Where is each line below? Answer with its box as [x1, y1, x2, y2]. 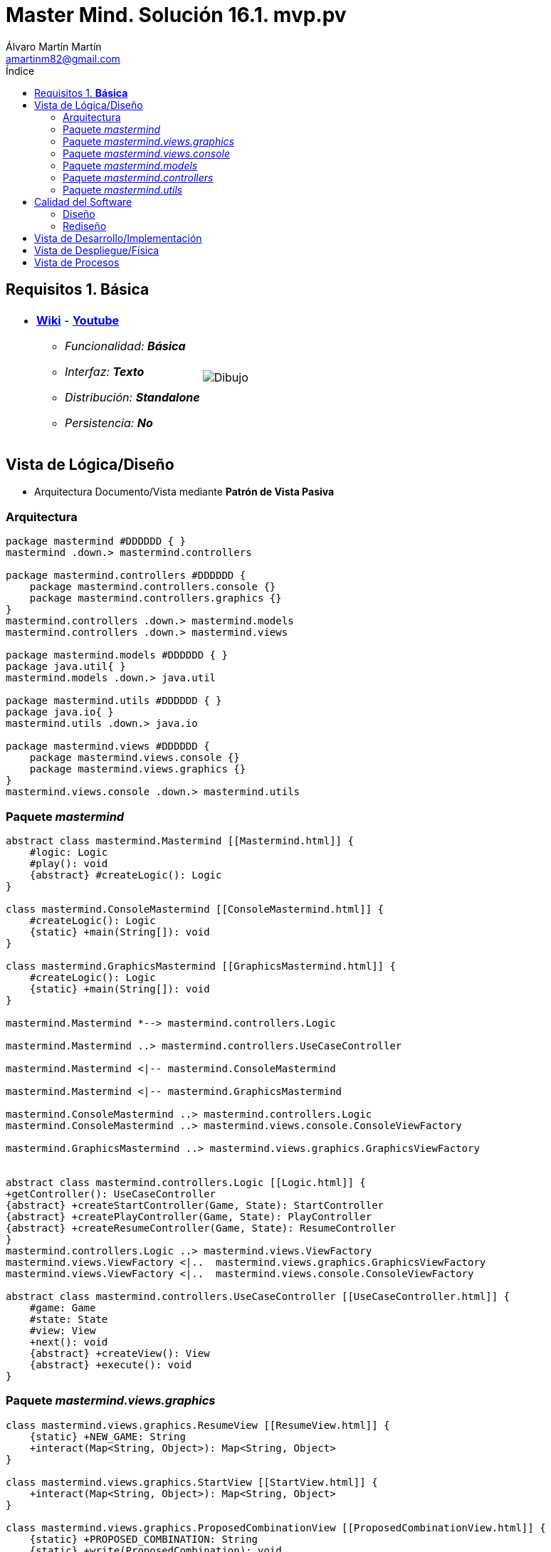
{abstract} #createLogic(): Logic [29, 869, 222, 881]
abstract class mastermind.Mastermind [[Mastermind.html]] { [6, 834, 354, 846]
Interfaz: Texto [65, 364, 145, 379]
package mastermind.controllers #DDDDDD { [6, 570, 246, 582]
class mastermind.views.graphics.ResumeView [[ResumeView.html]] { [6, 1419, 390, 1431]
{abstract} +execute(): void [29, 1358, 192, 1370]
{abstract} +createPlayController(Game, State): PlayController [6, 1210, 372, 1222]
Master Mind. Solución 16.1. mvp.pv [6, 3, 347, 27]
